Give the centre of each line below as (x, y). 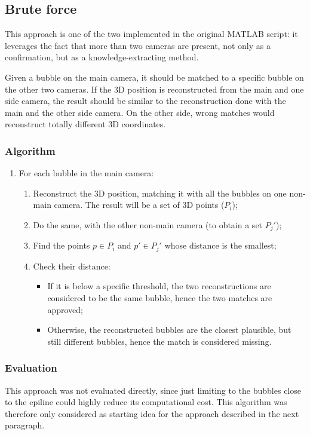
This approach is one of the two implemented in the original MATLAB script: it (151, 34)
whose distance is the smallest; (220, 245)
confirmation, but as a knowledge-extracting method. (102, 57)
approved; (65, 309)
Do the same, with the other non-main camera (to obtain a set (148, 224)
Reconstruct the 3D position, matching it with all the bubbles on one (160, 193)
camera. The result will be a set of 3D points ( (139, 205)
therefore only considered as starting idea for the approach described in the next (152, 413)
